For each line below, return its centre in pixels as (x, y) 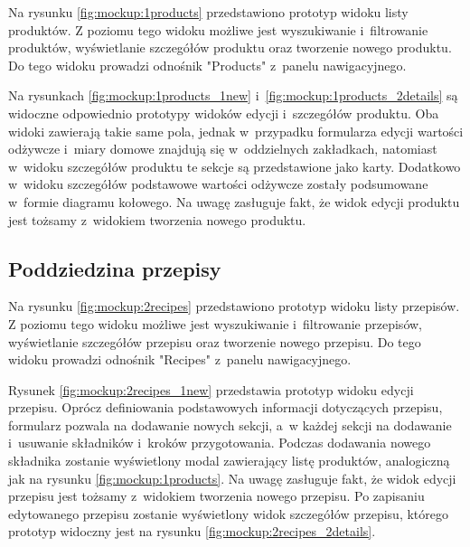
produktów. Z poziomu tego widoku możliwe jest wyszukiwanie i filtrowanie (218, 29)
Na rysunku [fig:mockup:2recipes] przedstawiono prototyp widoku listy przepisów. (234, 306)
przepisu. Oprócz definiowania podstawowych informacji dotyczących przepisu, (226, 407)
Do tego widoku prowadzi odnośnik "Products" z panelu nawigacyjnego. (207, 65)
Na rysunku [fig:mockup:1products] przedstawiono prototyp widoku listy (208, 12)
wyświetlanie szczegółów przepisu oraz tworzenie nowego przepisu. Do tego (215, 341)
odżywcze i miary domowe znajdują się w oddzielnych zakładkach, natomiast (223, 149)
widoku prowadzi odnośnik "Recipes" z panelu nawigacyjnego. (180, 359)
